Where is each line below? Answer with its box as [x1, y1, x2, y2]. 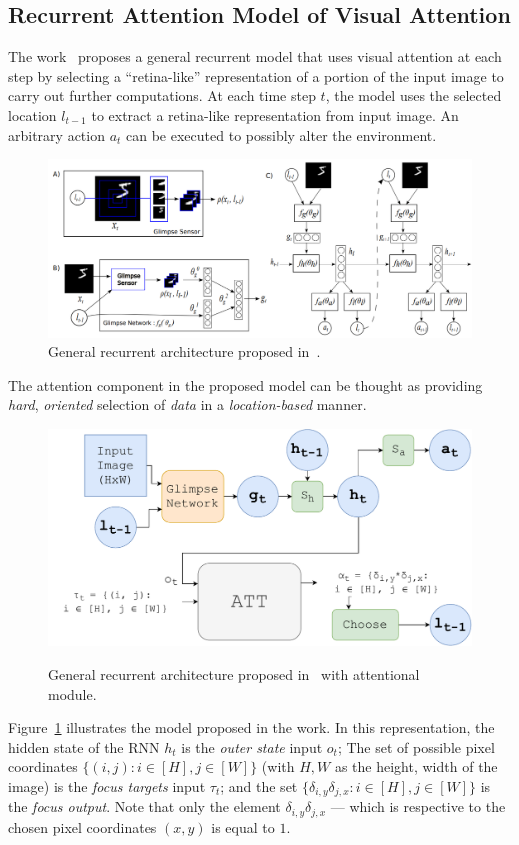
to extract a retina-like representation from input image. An [91, 104, 459, 125]
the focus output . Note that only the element [8, 796, 281, 817]
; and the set [220, 775, 298, 796]
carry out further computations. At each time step [8, 85, 316, 106]
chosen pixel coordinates [8, 816, 157, 837]
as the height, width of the [334, 756, 498, 777]
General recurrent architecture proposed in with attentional [48, 663, 420, 684]
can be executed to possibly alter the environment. [126, 124, 437, 145]
